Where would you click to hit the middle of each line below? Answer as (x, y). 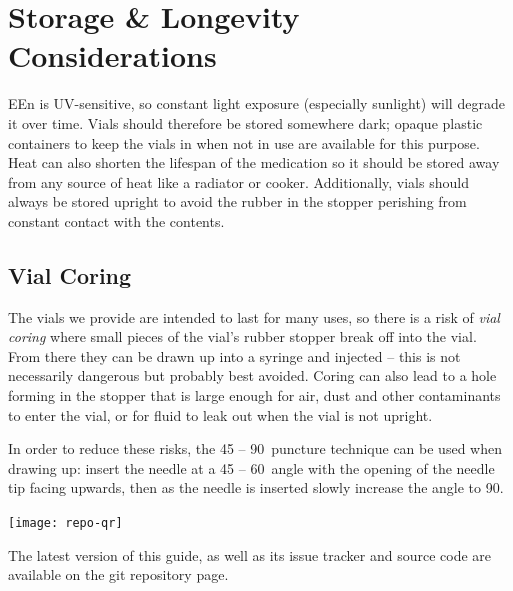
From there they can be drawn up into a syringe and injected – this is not (234, 355)
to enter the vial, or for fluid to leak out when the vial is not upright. (220, 414)
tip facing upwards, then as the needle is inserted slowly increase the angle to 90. (256, 487)
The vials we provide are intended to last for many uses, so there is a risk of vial (254, 316)
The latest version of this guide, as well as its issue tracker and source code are (250, 554)
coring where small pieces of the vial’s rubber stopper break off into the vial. (242, 336)
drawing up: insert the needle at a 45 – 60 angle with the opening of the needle (251, 467)
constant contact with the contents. (116, 220)
